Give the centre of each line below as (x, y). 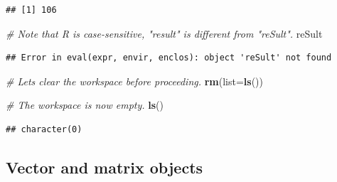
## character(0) (44, 129)
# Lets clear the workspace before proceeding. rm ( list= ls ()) (135, 81)
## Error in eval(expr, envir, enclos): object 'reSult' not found (169, 58)
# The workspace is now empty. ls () (85, 105)
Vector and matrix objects (105, 167)
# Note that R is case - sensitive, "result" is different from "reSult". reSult (164, 33)
